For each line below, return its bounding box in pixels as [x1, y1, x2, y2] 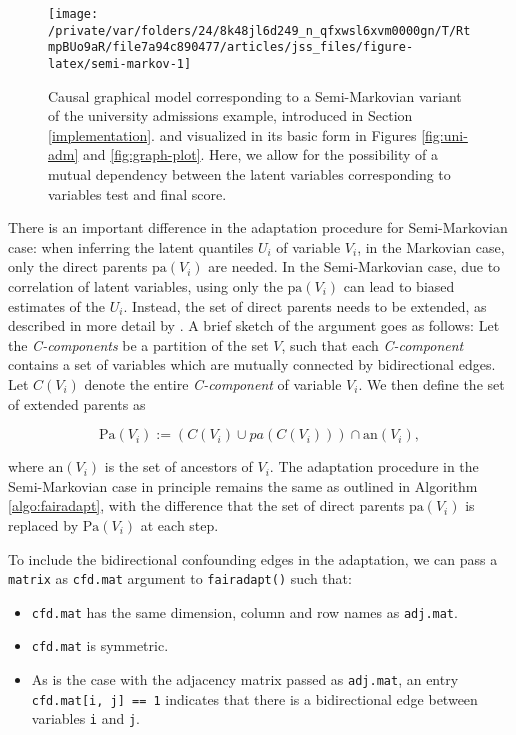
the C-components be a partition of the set [8, 334, 269, 355]
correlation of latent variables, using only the [8, 275, 283, 296]
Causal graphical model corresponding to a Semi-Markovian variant [48, 85, 462, 106]
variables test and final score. [48, 183, 227, 204]
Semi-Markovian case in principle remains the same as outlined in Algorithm [8, 475, 478, 496]
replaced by [8, 514, 79, 535]
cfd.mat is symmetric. [31, 635, 169, 656]
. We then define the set [358, 373, 505, 394]
